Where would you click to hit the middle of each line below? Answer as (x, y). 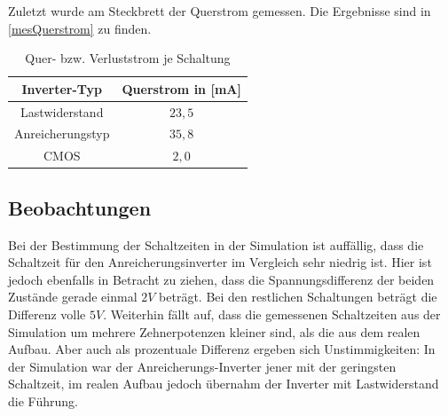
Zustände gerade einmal (73, 297)
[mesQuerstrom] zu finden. (80, 28)
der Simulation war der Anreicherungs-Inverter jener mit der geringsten (202, 366)
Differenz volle (47, 314)
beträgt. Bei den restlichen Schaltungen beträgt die (298, 297)
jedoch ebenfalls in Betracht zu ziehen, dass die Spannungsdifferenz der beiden (221, 279)
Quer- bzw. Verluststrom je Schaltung (128, 58)
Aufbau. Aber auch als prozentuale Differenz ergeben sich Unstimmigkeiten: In (222, 349)
